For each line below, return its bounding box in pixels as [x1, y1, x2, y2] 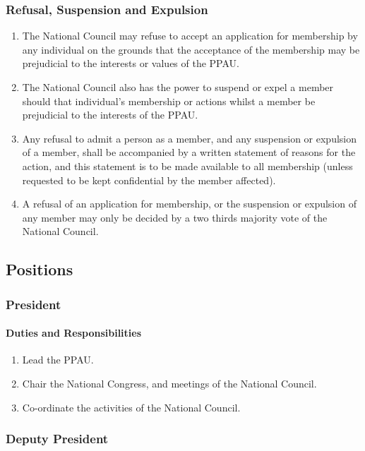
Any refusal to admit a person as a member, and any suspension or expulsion [22, 131, 357, 145]
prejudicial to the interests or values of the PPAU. [22, 56, 239, 71]
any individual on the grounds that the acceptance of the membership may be [22, 42, 360, 56]
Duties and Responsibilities [6, 325, 142, 340]
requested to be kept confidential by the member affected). [22, 172, 276, 187]
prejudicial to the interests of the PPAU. [22, 107, 198, 122]
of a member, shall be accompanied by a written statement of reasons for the [22, 145, 356, 160]
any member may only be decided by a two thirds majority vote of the [22, 210, 328, 224]
